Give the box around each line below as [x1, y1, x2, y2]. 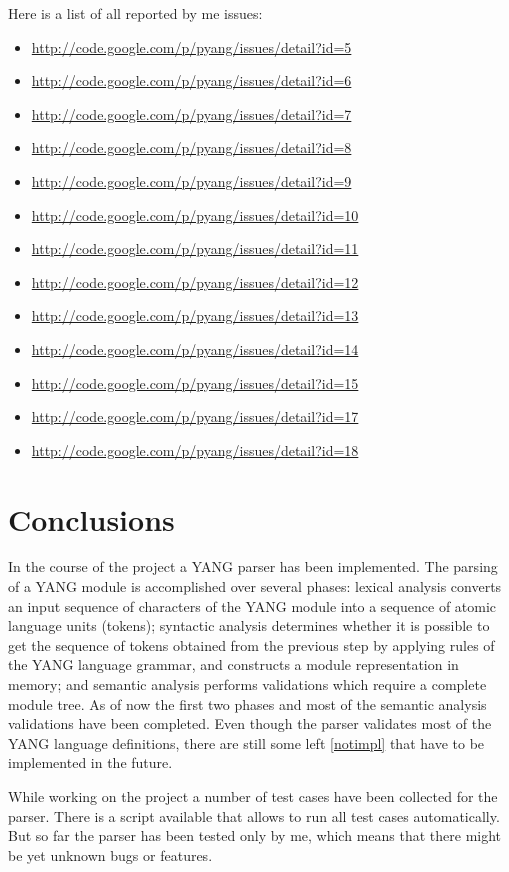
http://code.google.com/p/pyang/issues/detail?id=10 [31, 204, 359, 225]
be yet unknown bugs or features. [8, 844, 213, 865]
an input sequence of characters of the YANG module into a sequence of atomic [8, 595, 497, 616]
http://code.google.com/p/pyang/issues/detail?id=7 [31, 103, 352, 124]
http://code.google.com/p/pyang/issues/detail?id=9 [31, 170, 352, 191]
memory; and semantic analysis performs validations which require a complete [8, 674, 487, 694]
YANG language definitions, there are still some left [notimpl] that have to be [8, 732, 485, 753]
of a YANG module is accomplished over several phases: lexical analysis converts [8, 576, 502, 597]
